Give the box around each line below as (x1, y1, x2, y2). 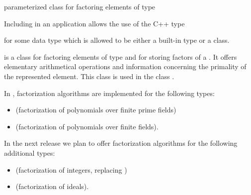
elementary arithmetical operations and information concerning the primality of (4, 61, 247, 72)
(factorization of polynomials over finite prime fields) (15, 104, 176, 115)
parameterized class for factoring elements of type (4, 1, 156, 11)
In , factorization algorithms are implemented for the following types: (4, 88, 215, 98)
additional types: (4, 147, 55, 158)
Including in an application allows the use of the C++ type (4, 18, 185, 28)
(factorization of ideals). (15, 181, 89, 192)
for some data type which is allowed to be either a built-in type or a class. (4, 35, 230, 45)
